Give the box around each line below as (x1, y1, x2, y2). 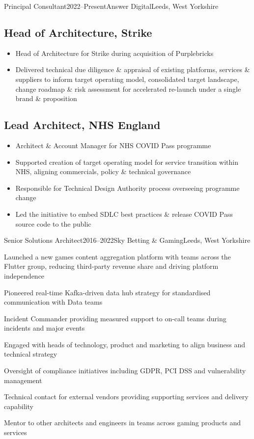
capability (4, 401, 33, 411)
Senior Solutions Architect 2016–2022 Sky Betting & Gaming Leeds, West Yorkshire (4, 235, 251, 245)
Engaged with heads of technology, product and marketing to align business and (4, 339, 246, 349)
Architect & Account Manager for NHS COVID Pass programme (15, 140, 211, 150)
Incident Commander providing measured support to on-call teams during (4, 313, 226, 323)
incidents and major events (4, 323, 85, 333)
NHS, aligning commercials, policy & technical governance (15, 166, 191, 177)
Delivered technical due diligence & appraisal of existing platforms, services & (15, 64, 250, 75)
